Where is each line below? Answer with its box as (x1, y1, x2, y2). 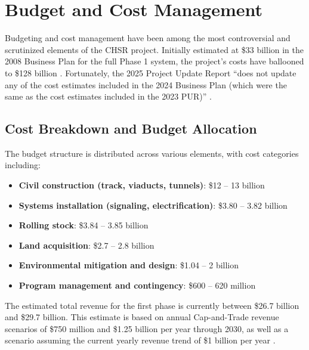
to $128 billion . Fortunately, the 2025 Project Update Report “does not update (5, 66, 296, 79)
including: (5, 159, 41, 171)
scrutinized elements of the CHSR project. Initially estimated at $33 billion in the (5, 43, 304, 55)
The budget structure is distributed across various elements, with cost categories (5, 147, 299, 159)
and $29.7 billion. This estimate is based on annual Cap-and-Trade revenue (5, 311, 279, 323)
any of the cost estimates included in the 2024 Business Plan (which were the (5, 78, 287, 91)
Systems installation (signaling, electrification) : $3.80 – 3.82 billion (18, 199, 288, 211)
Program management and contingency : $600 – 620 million (18, 279, 256, 292)
